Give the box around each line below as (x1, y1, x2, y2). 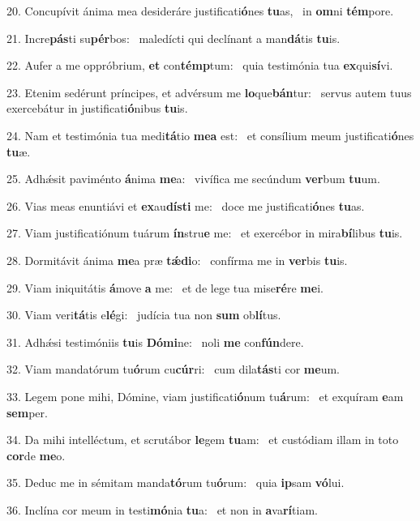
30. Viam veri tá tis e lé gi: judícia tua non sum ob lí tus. (6, 306, 281, 323)
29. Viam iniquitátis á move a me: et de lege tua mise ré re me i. (6, 279, 324, 296)
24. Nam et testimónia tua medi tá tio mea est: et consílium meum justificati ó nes (6, 126, 414, 143)
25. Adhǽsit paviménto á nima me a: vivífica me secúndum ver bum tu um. (6, 170, 380, 187)
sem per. (6, 404, 48, 421)
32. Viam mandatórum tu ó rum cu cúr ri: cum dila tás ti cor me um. (6, 361, 340, 378)
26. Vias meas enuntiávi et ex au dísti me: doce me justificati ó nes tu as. (6, 197, 365, 214)
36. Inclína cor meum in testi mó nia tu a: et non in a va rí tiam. (6, 501, 318, 518)
